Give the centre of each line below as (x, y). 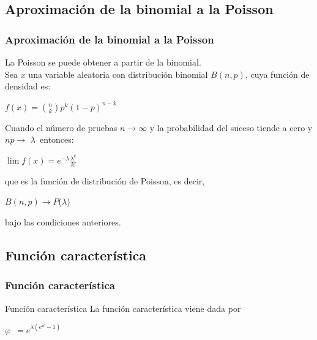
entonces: (57, 139)
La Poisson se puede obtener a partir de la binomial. (103, 62)
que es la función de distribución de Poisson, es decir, (105, 180)
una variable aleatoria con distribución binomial (118, 74)
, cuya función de (277, 74)
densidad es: (28, 86)
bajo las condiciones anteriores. (63, 222)
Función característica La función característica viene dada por (123, 308)
